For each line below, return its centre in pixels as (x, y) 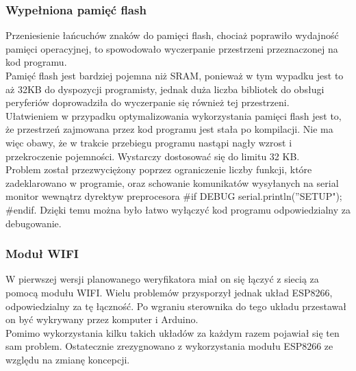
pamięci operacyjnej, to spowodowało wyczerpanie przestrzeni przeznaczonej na (172, 48)
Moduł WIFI (42, 254)
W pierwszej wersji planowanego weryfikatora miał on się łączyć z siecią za (162, 279)
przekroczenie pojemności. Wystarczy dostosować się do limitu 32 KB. (153, 156)
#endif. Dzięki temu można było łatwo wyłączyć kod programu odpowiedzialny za (178, 209)
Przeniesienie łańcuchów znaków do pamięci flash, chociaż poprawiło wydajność (172, 35)
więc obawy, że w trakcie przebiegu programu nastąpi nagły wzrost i (149, 142)
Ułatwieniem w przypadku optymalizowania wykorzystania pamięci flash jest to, (174, 115)
